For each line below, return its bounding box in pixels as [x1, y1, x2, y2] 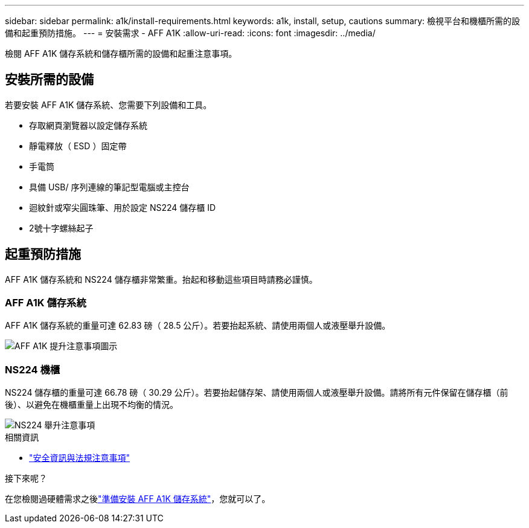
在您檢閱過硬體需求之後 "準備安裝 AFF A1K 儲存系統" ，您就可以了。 [5, 494, 271, 504]
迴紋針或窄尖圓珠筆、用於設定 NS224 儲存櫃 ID [29, 202, 216, 213]
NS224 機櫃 [5, 363, 60, 376]
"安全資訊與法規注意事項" [29, 452, 130, 463]
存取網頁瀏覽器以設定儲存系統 [29, 120, 147, 130]
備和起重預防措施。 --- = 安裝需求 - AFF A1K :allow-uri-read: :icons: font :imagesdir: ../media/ [5, 28, 376, 38]
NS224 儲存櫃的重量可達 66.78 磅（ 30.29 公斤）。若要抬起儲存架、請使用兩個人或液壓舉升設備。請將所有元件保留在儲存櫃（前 [5, 387, 508, 398]
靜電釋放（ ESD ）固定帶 [29, 140, 127, 151]
